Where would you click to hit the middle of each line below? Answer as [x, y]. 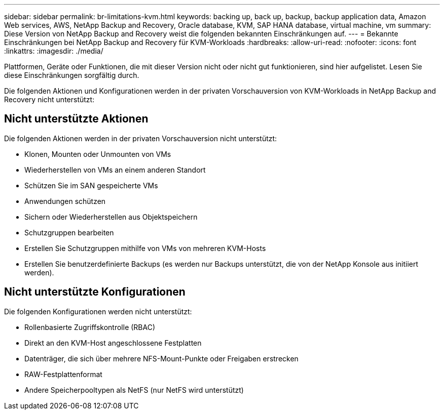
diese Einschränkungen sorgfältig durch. [72, 75]
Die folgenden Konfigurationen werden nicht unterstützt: [98, 311]
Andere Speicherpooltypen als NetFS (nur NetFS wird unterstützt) [134, 390]
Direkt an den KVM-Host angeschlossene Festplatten [113, 343]
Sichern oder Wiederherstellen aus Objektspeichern [111, 217]
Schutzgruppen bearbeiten [69, 232]
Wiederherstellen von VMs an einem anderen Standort [115, 170]
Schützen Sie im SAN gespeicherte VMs [91, 185]
